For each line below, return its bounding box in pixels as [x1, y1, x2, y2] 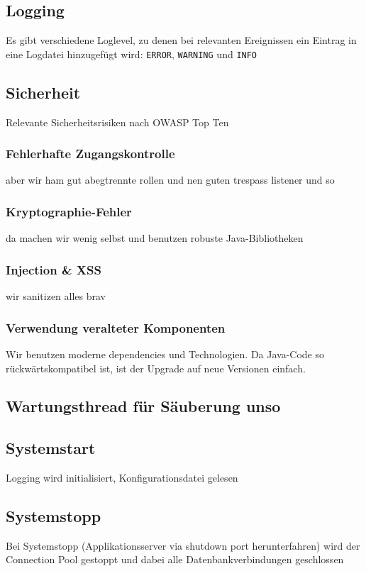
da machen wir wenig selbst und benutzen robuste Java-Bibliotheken [6, 231, 304, 245]
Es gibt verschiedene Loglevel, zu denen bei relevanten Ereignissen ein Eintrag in [6, 33, 357, 48]
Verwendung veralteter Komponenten [6, 318, 226, 336]
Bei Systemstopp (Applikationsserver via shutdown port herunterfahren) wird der [6, 538, 360, 553]
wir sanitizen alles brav [6, 289, 106, 304]
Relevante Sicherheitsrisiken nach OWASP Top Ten [6, 114, 229, 129]
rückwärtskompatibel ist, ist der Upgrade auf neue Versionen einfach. [6, 360, 306, 375]
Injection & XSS [6, 260, 101, 278]
